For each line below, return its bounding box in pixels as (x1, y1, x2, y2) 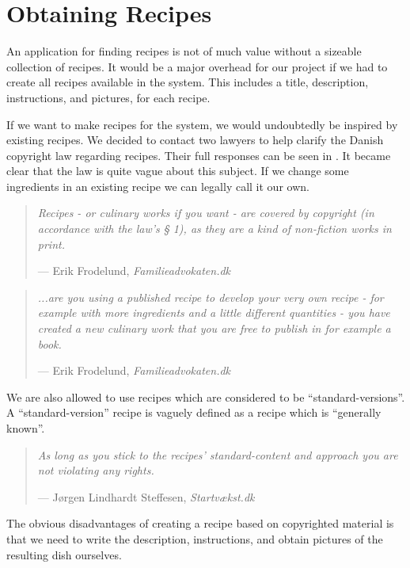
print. (37, 235, 65, 252)
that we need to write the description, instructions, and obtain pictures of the (6, 530, 383, 547)
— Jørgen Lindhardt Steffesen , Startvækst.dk (37, 488, 255, 505)
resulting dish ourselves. (6, 546, 122, 562)
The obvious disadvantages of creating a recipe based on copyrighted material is (6, 515, 394, 532)
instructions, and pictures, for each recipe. (6, 89, 211, 105)
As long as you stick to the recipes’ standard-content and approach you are (37, 446, 398, 463)
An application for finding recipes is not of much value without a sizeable (6, 43, 362, 59)
